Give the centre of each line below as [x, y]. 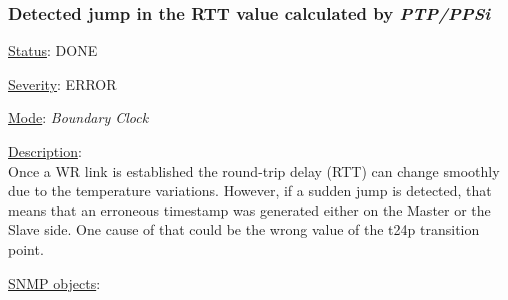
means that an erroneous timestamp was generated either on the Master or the [249, 209]
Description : [45, 151]
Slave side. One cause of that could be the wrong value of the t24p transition [244, 229]
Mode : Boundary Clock [78, 117]
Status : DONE [53, 50]
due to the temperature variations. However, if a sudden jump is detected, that [250, 190]
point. [26, 248]
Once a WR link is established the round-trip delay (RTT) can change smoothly [254, 170]
